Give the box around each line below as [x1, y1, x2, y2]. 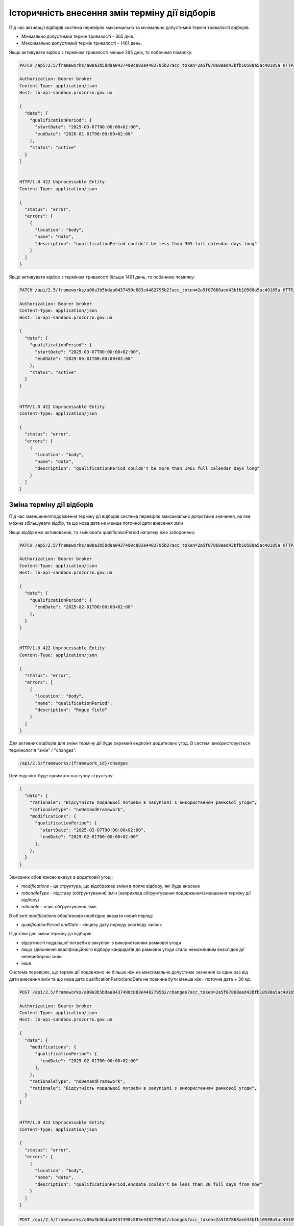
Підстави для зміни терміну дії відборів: [9, 931, 93, 937]
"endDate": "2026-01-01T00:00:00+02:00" [35, 131, 133, 137]
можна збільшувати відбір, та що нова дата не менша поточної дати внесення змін [9, 520, 183, 526]
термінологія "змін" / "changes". [9, 747, 77, 753]
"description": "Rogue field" [35, 707, 108, 713]
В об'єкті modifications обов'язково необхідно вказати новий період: [9, 913, 153, 919]
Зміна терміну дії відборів [9, 500, 94, 509]
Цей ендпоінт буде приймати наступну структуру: [9, 773, 114, 779]
